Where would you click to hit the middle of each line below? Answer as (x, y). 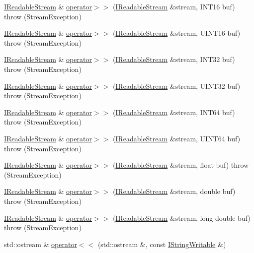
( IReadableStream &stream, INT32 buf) (174, 59)
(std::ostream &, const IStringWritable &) (162, 244)
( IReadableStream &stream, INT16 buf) (174, 6)
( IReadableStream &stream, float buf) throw (181, 165)
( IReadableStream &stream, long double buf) (181, 218)
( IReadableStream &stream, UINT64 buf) (176, 138)
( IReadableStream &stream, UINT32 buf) (176, 86)
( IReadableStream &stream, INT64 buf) (174, 112)
